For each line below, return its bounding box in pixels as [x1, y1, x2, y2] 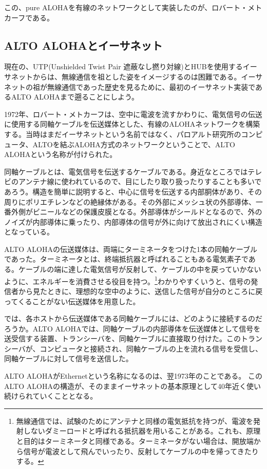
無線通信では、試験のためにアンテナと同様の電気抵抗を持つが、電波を [16, 415, 253, 426]
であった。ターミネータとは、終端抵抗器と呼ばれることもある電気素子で [4, 253, 249, 264]
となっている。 [4, 226, 54, 237]
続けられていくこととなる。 [4, 390, 98, 401]
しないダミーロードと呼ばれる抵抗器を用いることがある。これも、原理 [23, 425, 261, 436]
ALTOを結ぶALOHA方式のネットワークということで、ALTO [32, 139, 235, 149]
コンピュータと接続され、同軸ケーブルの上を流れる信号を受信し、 [40, 343, 262, 354]
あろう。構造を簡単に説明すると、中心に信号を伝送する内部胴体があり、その [4, 186, 262, 197]
